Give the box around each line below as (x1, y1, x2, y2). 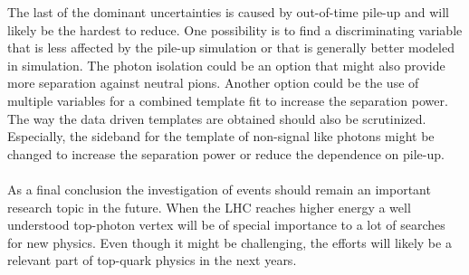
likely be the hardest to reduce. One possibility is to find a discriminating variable (7, 20, 463, 39)
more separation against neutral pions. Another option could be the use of (7, 73, 419, 92)
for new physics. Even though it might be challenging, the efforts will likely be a (7, 232, 452, 251)
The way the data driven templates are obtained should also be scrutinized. (7, 109, 426, 128)
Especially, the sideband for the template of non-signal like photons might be (7, 127, 435, 146)
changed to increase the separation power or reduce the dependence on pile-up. (7, 144, 445, 163)
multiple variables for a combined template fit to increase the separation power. (7, 90, 448, 109)
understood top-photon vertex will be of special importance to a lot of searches (7, 215, 445, 234)
